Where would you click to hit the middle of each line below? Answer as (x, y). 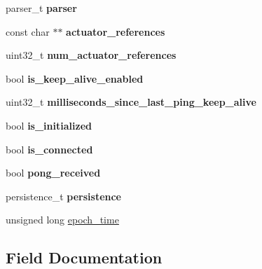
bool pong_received (53, 173)
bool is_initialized (49, 125)
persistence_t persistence (63, 196)
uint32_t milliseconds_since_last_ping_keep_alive (131, 102)
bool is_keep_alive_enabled (75, 78)
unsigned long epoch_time (62, 220)
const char (28, 31)
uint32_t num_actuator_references (91, 55)
